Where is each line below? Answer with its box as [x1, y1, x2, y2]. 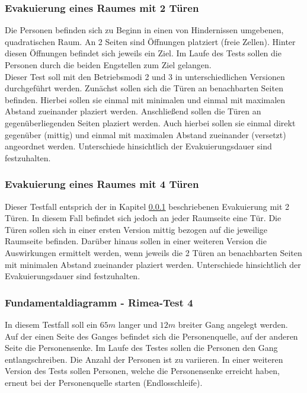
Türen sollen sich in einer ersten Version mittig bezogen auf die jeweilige [5, 223, 268, 235]
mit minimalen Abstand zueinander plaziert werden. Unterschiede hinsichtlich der [5, 258, 301, 270]
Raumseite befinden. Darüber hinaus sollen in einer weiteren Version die [5, 235, 267, 247]
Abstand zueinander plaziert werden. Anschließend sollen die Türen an [5, 105, 261, 117]
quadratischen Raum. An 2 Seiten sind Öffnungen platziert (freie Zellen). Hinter [5, 35, 296, 47]
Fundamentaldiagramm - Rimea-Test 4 [5, 295, 193, 309]
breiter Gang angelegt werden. [178, 318, 288, 330]
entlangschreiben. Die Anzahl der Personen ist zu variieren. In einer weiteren [5, 353, 283, 365]
